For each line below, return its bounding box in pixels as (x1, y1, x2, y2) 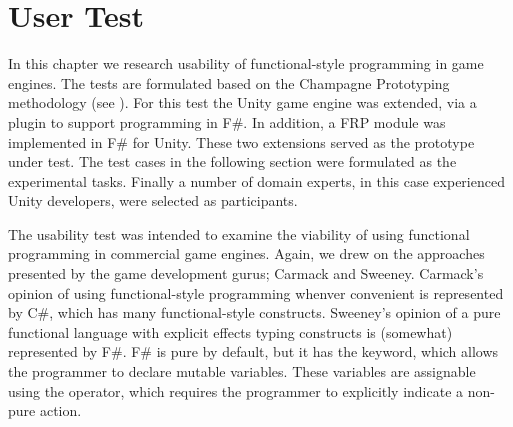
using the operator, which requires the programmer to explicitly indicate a (8, 380, 464, 401)
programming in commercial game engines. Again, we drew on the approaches (8, 243, 485, 264)
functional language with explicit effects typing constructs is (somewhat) (8, 321, 453, 342)
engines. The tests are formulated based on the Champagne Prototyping (8, 72, 450, 93)
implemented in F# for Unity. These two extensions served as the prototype (8, 131, 475, 152)
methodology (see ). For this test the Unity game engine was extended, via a (8, 92, 477, 113)
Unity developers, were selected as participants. (8, 190, 298, 211)
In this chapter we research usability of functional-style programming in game (8, 53, 484, 74)
